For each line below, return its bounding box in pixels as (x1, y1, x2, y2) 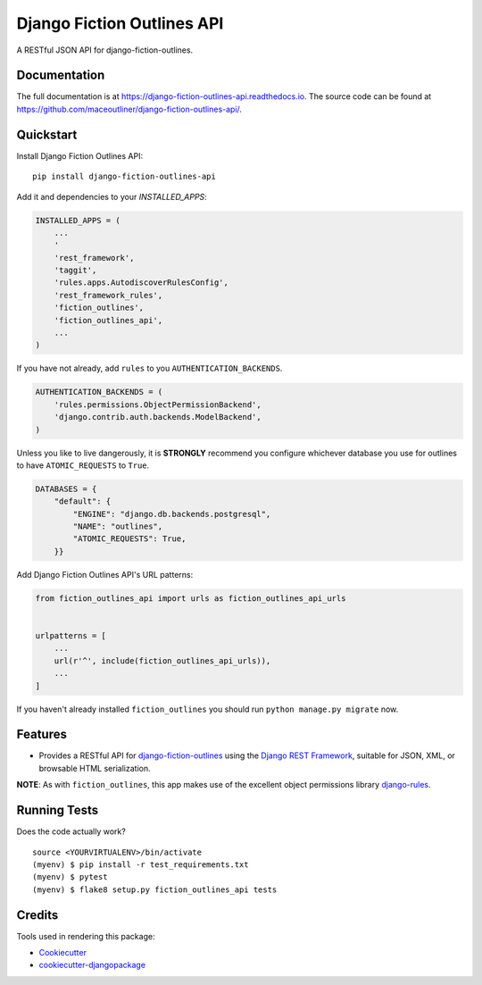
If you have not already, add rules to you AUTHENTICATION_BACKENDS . (16, 363, 283, 374)
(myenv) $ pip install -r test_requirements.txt (32, 859, 249, 870)
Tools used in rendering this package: (16, 931, 155, 941)
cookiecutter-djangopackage (38, 960, 146, 971)
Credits (16, 907, 59, 922)
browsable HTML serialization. (38, 763, 151, 773)
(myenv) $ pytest (32, 872, 108, 882)
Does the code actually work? (16, 826, 127, 837)
